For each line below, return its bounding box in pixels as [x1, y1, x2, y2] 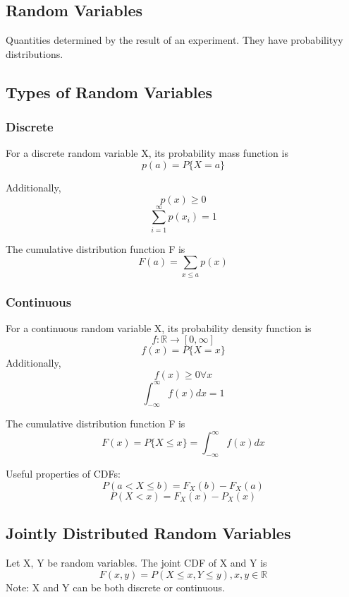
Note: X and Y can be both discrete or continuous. [6, 579, 225, 594]
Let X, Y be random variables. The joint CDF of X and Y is [6, 555, 267, 570]
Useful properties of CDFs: [6, 466, 121, 481]
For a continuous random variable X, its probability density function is [6, 320, 312, 335]
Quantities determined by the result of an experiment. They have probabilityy [6, 32, 343, 47]
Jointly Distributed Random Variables [6, 522, 291, 544]
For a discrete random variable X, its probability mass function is [6, 146, 288, 160]
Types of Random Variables [6, 81, 213, 102]
